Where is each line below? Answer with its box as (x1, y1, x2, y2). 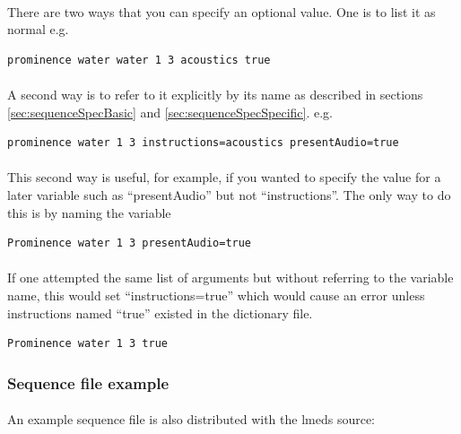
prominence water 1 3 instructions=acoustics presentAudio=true (7, 136, 399, 150)
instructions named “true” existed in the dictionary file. (7, 303, 313, 322)
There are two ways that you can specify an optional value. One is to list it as (7, 2, 436, 21)
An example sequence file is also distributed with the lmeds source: (7, 410, 376, 429)
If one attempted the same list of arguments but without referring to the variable (7, 268, 454, 287)
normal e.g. (7, 20, 69, 39)
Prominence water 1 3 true (7, 337, 168, 351)
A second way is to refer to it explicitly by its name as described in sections (7, 84, 423, 103)
